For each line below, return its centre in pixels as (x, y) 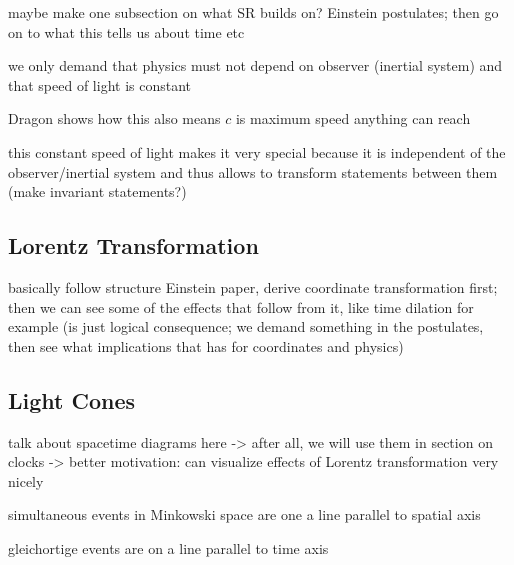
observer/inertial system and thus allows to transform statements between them (253, 171)
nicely (26, 480)
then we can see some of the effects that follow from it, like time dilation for (241, 306)
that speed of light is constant (100, 84)
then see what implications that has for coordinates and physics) (206, 345)
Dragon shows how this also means (114, 118)
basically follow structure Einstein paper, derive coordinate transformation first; (253, 286)
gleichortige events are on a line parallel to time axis (168, 547)
